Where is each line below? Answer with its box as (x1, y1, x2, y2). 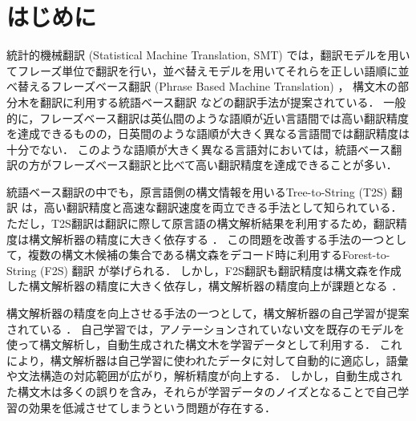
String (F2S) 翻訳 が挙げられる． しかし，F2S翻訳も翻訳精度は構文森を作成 (6, 261, 402, 278)
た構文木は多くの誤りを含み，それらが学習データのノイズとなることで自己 (6, 383, 398, 399)
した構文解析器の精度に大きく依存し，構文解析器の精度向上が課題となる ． (6, 277, 403, 294)
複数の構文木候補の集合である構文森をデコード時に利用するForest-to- (28, 246, 390, 263)
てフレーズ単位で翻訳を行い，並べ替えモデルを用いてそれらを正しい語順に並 (6, 62, 410, 79)
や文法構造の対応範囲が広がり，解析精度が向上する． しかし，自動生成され (6, 367, 402, 384)
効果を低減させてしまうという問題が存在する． (28, 399, 276, 415)
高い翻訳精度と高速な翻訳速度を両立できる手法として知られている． (43, 199, 402, 216)
